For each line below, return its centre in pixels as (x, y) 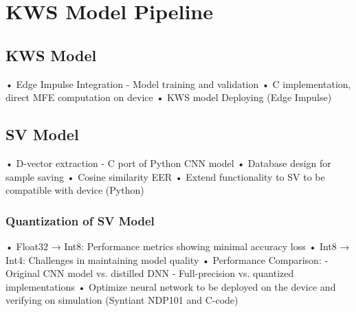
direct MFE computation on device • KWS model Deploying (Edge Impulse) (169, 97)
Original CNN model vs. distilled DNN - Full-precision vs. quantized (150, 273)
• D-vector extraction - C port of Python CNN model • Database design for (168, 163)
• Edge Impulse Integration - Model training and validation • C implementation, (178, 83)
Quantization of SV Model (80, 220)
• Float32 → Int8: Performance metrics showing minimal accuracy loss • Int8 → (178, 246)
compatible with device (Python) (75, 190)
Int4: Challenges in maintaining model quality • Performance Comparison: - (167, 259)
